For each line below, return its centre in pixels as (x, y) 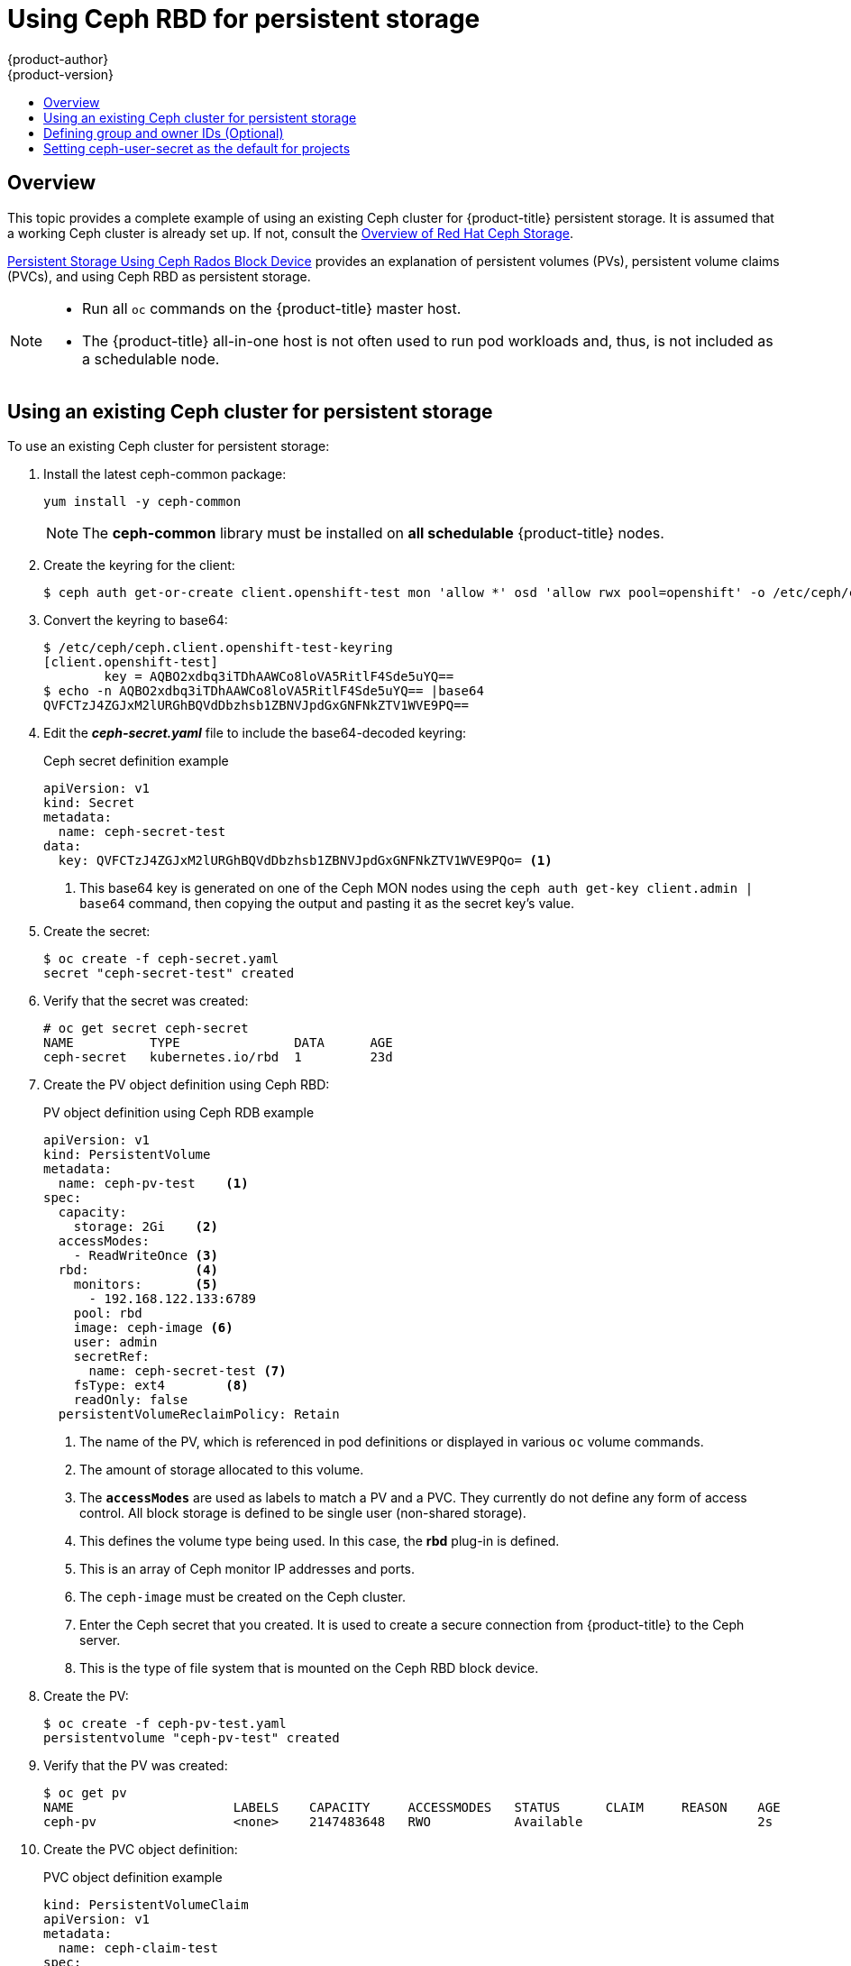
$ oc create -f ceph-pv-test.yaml (165, 1724)
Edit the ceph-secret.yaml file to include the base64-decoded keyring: (255, 733)
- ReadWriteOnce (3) (146, 1256)
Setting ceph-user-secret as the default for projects (197, 148)
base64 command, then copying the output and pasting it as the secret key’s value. (327, 904)
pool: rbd (108, 1314)
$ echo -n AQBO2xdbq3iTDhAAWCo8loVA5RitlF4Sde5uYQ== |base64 (264, 691)
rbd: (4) (138, 1270)
